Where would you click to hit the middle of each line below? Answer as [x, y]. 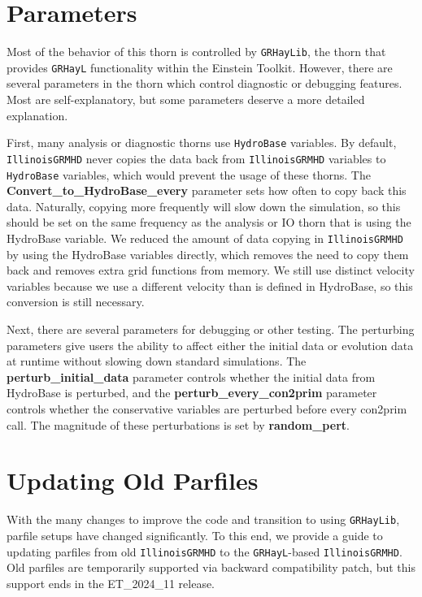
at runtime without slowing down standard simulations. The [157, 361]
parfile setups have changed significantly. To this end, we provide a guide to [195, 535]
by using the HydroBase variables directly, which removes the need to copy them [208, 254]
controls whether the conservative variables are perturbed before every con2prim [207, 408]
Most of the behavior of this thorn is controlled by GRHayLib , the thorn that [196, 52]
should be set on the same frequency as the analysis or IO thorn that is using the [209, 222]
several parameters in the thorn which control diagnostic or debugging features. [204, 83]
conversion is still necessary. [76, 302]
